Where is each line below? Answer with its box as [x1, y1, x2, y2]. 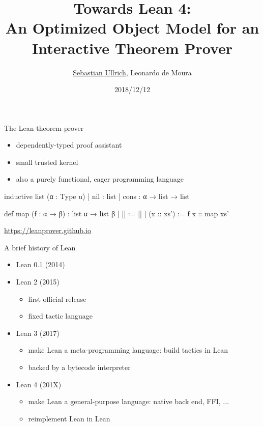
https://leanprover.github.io [4, 225, 91, 236]
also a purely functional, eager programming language [16, 174, 184, 184]
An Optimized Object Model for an [5, 17, 259, 38]
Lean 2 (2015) [16, 276, 60, 287]
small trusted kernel [16, 156, 78, 167]
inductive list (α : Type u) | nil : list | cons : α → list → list [4, 191, 190, 202]
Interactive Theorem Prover [32, 37, 233, 58]
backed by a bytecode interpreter [28, 362, 131, 372]
